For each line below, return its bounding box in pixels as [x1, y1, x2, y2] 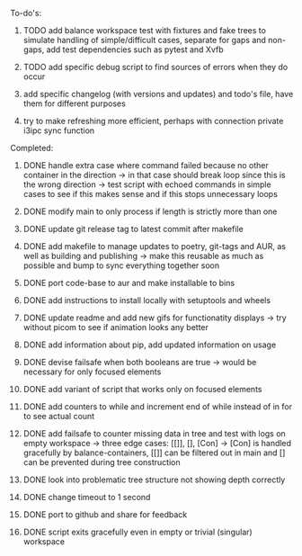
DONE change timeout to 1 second [22, 492, 151, 502]
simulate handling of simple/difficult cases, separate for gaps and [22, 35, 266, 45]
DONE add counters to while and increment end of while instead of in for [22, 401, 293, 412]
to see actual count [22, 411, 95, 421]
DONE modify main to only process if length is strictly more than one [22, 206, 278, 217]
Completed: [10, 143, 54, 153]
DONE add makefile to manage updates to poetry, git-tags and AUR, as [22, 241, 287, 251]
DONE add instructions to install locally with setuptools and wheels [22, 295, 271, 305]
